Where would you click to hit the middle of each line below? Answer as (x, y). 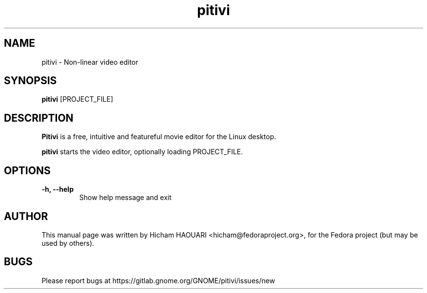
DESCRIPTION (39, 118)
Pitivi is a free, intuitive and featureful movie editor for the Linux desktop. (159, 137)
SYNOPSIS (30, 81)
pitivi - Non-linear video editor (90, 62)
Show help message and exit (125, 198)
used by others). (68, 243)
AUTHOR (26, 216)
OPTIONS (27, 170)
